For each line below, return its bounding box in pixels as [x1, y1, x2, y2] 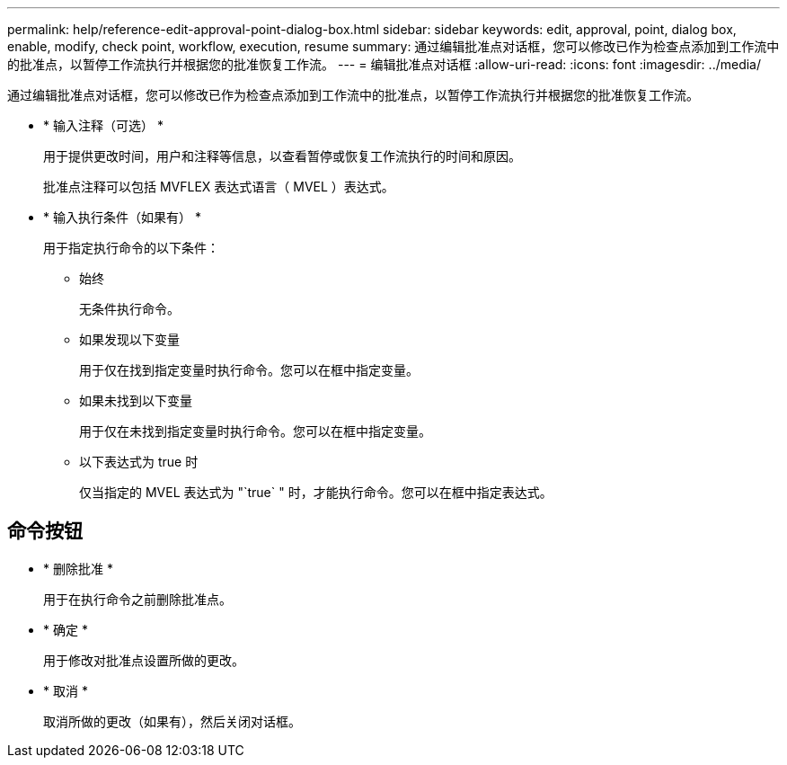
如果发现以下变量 [79, 332, 180, 347]
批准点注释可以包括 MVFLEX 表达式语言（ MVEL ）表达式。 [43, 179, 394, 194]
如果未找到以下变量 [79, 393, 192, 408]
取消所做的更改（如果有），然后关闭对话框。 [43, 713, 301, 729]
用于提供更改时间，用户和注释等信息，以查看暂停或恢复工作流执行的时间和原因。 [43, 148, 521, 164]
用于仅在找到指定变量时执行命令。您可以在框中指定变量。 [79, 362, 419, 378]
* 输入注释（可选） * [43, 118, 164, 133]
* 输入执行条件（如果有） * [43, 209, 201, 225]
